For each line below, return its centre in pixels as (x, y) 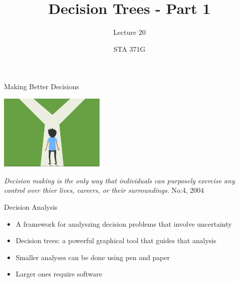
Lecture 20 (129, 32)
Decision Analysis (31, 207)
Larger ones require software (59, 274)
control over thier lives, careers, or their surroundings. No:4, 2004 (104, 190)
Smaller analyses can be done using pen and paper (93, 257)
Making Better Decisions (42, 86)
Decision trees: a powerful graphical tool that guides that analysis (116, 240)
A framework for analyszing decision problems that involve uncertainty (124, 223)
